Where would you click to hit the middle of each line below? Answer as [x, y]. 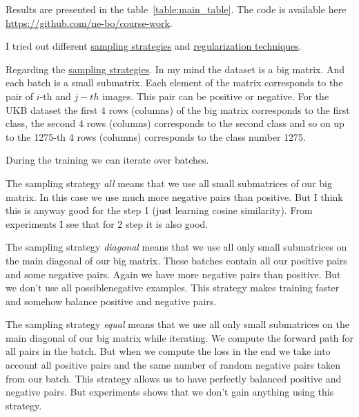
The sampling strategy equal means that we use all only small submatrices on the [178, 324]
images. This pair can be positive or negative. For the [216, 96]
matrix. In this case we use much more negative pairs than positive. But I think [174, 196]
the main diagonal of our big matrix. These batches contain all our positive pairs [176, 260]
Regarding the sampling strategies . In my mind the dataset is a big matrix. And [175, 69]
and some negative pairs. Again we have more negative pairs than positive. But [173, 274]
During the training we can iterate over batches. [107, 160]
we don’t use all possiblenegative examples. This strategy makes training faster [173, 288]
